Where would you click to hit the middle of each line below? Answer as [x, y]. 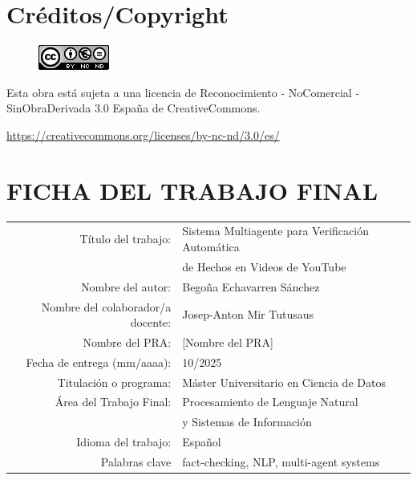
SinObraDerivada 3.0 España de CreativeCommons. [134, 108]
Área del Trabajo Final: [113, 402]
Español [202, 442]
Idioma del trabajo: [124, 442]
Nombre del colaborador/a [106, 306]
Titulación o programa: [114, 382]
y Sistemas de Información [247, 422]
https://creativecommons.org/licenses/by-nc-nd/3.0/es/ [143, 134]
